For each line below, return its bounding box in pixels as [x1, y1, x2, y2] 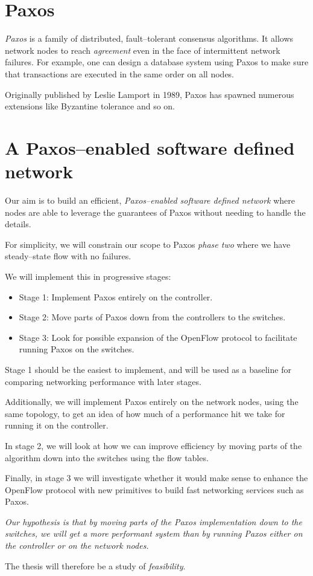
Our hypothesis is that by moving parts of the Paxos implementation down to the [5, 515, 302, 528]
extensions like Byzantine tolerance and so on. [5, 100, 175, 112]
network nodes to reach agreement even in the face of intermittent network [5, 44, 280, 56]
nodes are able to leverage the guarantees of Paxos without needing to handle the [5, 205, 306, 218]
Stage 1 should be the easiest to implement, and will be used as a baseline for [5, 363, 291, 375]
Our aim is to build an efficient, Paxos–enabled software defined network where [5, 194, 295, 206]
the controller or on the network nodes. [5, 539, 149, 552]
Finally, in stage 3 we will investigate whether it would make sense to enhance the [5, 471, 308, 484]
